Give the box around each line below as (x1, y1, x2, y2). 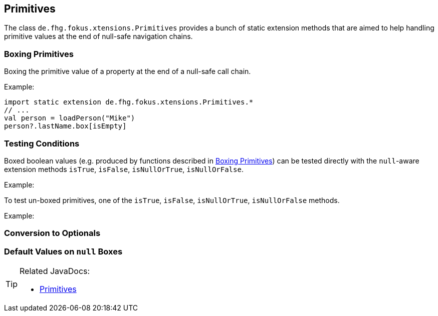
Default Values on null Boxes (4, 246, 123, 256)
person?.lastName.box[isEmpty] (4, 122, 127, 130)
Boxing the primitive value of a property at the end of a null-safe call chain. (4, 67, 251, 76)
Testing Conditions (4, 138, 80, 148)
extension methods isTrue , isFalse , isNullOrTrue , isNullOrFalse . (4, 164, 244, 173)
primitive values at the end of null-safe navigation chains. (4, 32, 193, 41)
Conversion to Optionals (4, 228, 101, 238)
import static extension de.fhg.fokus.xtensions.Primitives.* (4, 98, 254, 106)
